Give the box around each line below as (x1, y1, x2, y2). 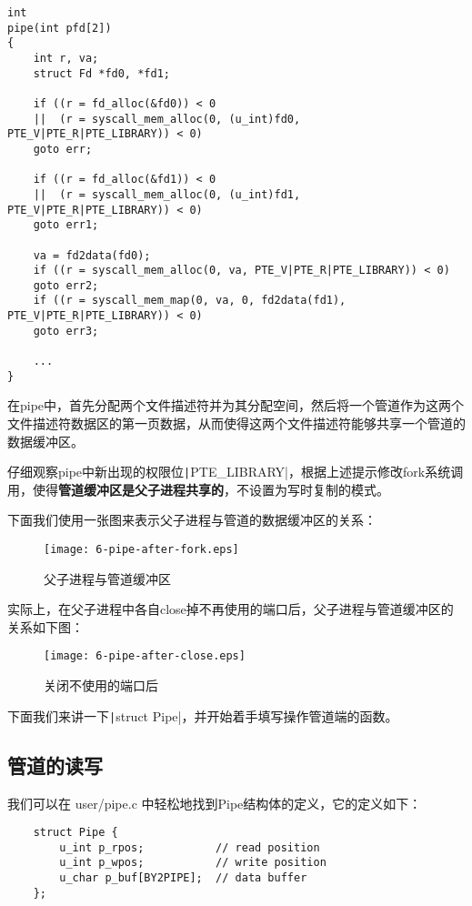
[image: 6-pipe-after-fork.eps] (44, 543, 239, 557)
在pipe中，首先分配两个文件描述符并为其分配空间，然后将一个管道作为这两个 (7, 396, 465, 415)
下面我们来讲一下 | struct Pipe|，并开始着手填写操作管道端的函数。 (7, 706, 398, 725)
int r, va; (33, 51, 99, 65)
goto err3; (33, 324, 99, 337)
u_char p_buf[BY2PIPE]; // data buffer (59, 871, 307, 885)
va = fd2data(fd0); (33, 248, 151, 262)
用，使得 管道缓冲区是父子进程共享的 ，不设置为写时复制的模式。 (7, 479, 389, 498)
